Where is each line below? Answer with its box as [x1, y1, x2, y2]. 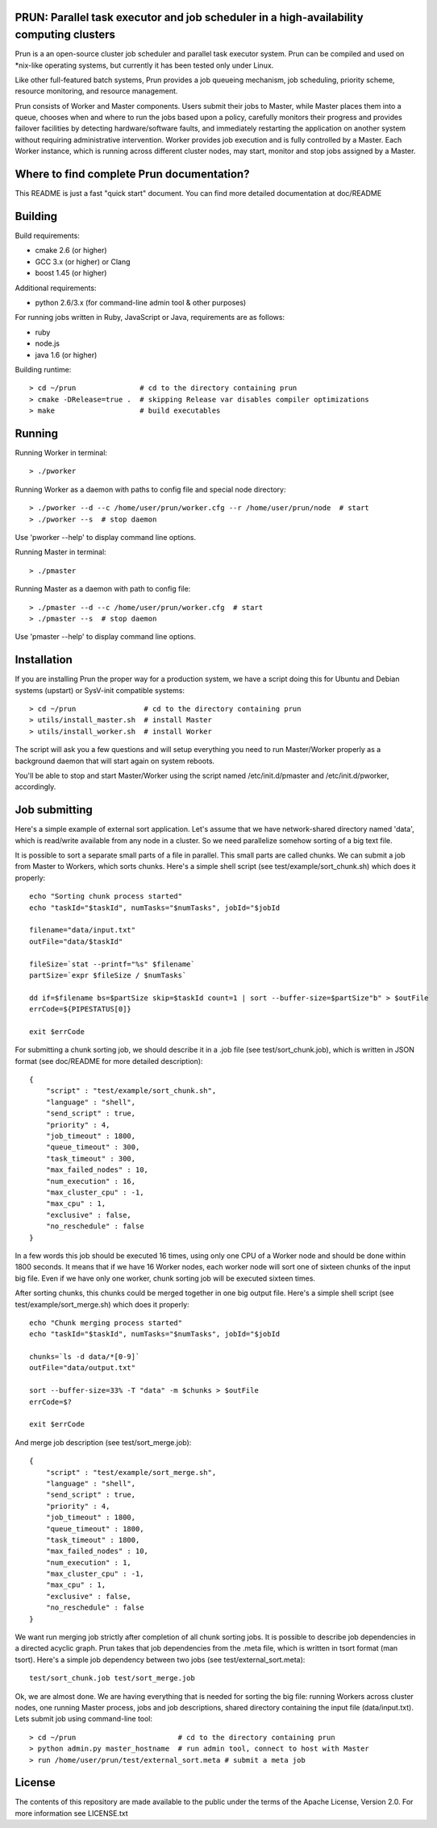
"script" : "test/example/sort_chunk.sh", [45, 1086, 217, 1095]
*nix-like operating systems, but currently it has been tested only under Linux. [15, 60, 274, 70]
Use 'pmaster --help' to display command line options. [15, 632, 197, 642]
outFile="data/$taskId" [29, 937, 123, 946]
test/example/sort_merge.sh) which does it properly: [15, 1299, 189, 1309]
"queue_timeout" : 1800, [45, 1524, 144, 1533]
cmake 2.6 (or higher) [35, 246, 108, 256]
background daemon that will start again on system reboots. [15, 756, 215, 766]
